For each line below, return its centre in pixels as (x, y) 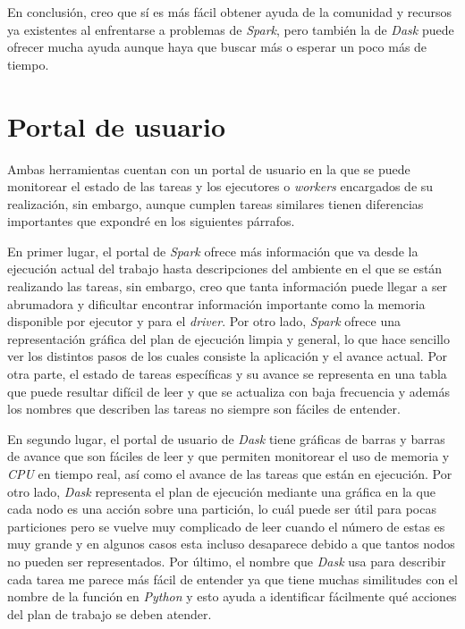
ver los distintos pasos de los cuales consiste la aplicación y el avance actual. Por (228, 356)
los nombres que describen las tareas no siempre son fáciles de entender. (204, 409)
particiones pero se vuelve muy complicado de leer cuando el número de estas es (226, 526)
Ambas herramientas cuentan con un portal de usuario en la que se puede (209, 168)
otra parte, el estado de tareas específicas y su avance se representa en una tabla (227, 374)
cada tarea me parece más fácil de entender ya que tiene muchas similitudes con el (232, 579)
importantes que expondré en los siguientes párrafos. (151, 221)
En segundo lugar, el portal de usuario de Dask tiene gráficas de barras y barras (226, 438)
